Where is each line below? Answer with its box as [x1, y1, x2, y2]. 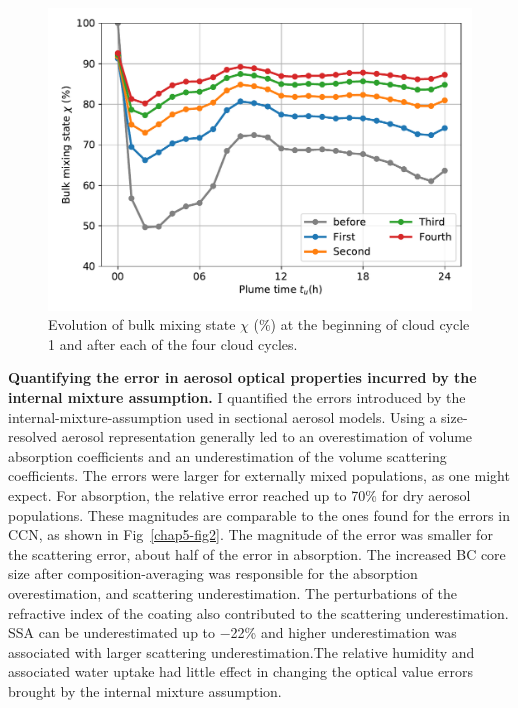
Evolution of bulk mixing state [48, 314, 236, 335]
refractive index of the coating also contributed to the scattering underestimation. [8, 602, 509, 623]
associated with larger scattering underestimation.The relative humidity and [8, 641, 475, 662]
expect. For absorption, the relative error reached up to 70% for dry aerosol [8, 485, 471, 506]
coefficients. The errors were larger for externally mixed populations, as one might [8, 465, 510, 486]
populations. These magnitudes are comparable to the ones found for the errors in [8, 504, 510, 525]
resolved [8, 426, 58, 447]
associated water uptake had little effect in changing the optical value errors [8, 661, 474, 682]
